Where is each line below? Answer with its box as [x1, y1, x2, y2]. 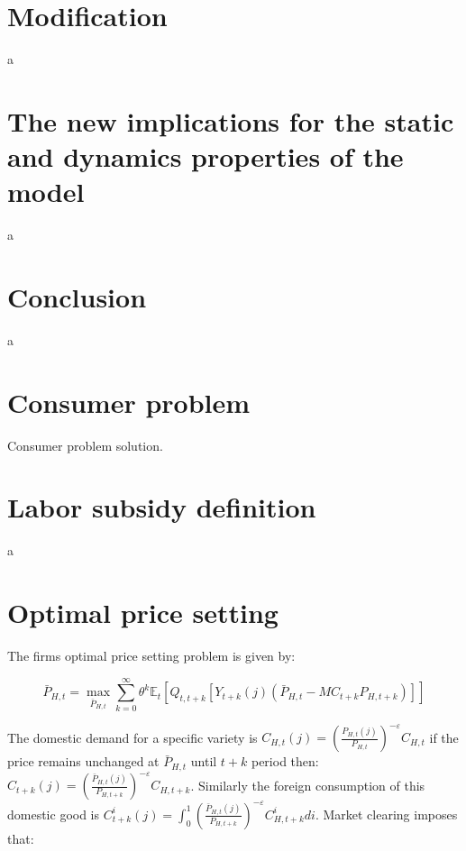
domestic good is [7, 804, 100, 823]
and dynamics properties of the [7, 138, 404, 175]
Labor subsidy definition [7, 489, 316, 526]
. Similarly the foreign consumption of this [190, 775, 425, 794]
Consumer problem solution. [7, 435, 163, 454]
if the [429, 727, 459, 746]
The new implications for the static [7, 102, 454, 139]
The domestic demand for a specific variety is [7, 727, 258, 746]
